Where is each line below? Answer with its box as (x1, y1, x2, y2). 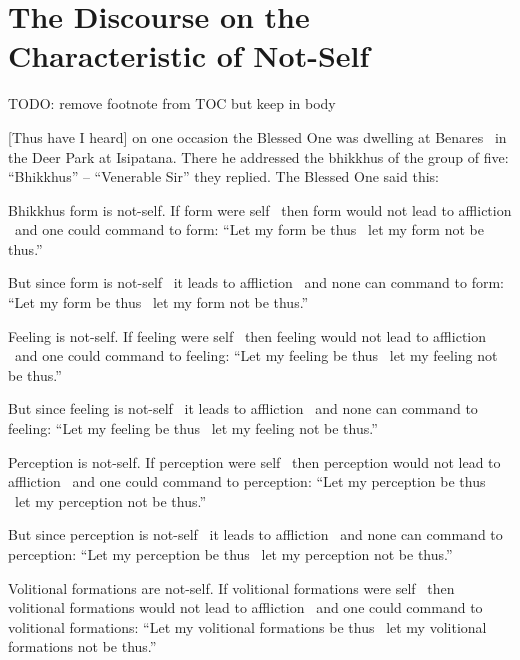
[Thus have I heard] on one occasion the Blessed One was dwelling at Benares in (8, 126, 507, 147)
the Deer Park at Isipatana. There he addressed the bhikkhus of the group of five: (8, 146, 509, 167)
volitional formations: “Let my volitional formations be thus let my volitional (8, 616, 487, 637)
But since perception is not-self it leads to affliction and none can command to (8, 524, 503, 545)
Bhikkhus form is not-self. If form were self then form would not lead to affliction (8, 199, 512, 220)
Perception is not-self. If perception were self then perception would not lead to (8, 451, 501, 472)
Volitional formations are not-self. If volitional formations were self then (8, 577, 455, 598)
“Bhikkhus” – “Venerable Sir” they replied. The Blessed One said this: (8, 166, 439, 187)
